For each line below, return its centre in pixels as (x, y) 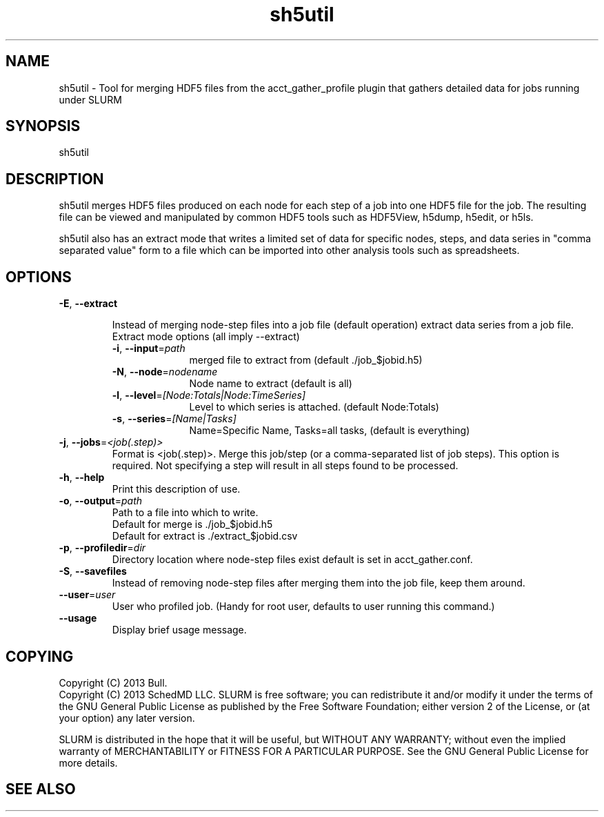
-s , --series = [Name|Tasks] (174, 419)
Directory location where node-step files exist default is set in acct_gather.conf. (292, 560)
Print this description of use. (176, 489)
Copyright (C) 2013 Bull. (113, 682)
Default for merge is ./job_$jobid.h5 (192, 524)
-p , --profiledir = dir (102, 548)
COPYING (40, 656)
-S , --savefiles (93, 571)
